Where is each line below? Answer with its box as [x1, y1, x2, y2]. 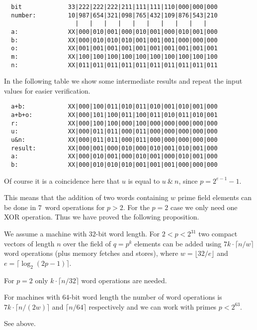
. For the [123, 202, 150, 212]
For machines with [4, 292, 60, 302]
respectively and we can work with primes [88, 301, 217, 312]
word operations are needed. [81, 275, 167, 285]
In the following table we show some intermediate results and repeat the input [4, 76, 243, 86]
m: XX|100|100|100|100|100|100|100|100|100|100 [11, 53, 218, 60]
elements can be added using [134, 238, 222, 248]
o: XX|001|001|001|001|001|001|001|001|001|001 [11, 45, 218, 52]
